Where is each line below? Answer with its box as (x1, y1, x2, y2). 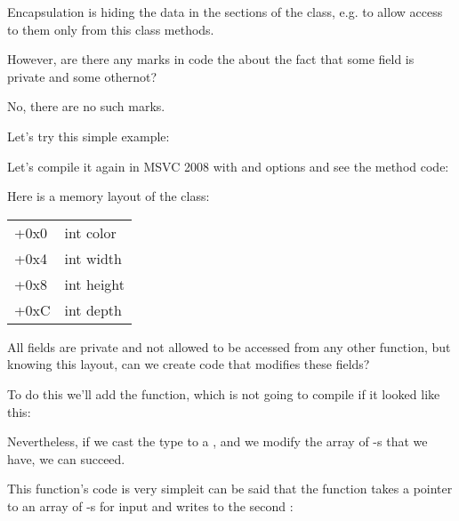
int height (64, 273, 125, 294)
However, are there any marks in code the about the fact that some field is (7, 50, 415, 68)
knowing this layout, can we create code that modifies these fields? (7, 355, 370, 373)
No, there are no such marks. (7, 97, 165, 116)
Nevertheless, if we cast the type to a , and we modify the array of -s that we (7, 432, 428, 451)
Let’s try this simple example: (7, 126, 170, 145)
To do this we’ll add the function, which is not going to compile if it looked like (7, 384, 440, 403)
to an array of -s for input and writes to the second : (7, 496, 294, 515)
